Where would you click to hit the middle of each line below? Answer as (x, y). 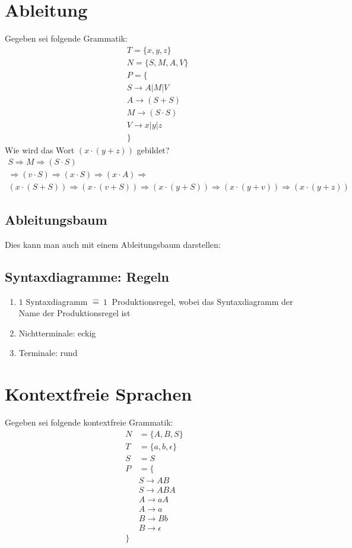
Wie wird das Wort (40, 149)
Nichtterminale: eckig (57, 333)
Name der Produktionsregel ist (74, 313)
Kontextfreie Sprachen (99, 394)
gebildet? (153, 149)
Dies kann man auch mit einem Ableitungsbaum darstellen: (113, 244)
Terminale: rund (48, 353)
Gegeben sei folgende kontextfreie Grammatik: (89, 422)
